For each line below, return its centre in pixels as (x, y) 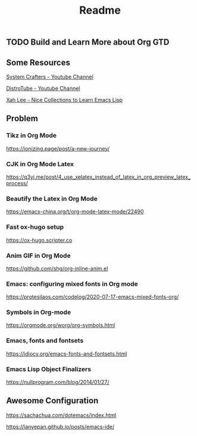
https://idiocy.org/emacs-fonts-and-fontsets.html (67, 354)
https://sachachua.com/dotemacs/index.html (61, 415)
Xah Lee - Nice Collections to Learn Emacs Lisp (65, 100)
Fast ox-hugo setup (35, 227)
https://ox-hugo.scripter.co (39, 240)
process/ (17, 183)
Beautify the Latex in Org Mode (52, 198)
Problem (22, 119)
